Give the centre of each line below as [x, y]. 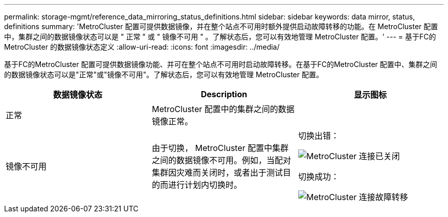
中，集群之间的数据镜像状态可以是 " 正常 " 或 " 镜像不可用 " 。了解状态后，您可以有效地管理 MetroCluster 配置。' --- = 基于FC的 [220, 37]
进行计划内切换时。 [205, 185]
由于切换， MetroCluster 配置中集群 [220, 148]
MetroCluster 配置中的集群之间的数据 [223, 109]
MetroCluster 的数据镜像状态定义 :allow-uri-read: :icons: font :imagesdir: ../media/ [142, 47]
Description [224, 94]
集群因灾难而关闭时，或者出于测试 [217, 172]
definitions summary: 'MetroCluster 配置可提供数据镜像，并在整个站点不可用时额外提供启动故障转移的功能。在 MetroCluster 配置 [221, 26]
